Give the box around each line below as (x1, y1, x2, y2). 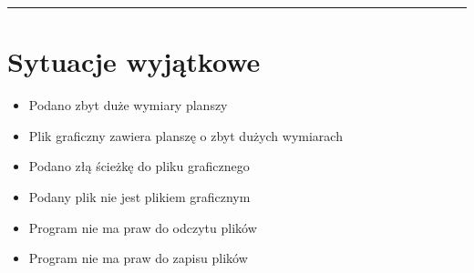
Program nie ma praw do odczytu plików (28, 217, 257, 237)
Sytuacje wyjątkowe (7, 43, 261, 80)
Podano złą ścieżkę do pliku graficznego (28, 157, 250, 176)
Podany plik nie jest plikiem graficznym (28, 187, 251, 206)
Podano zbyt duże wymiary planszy (28, 96, 228, 115)
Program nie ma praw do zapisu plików (28, 248, 248, 268)
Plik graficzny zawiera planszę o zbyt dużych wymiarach (28, 126, 343, 145)
